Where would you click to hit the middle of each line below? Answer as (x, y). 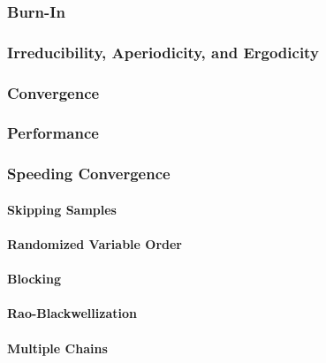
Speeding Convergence (89, 174)
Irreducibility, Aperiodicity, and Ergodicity (163, 52)
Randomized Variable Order (95, 244)
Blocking (34, 279)
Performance (53, 133)
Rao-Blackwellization (72, 313)
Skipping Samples (62, 209)
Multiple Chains (57, 348)
